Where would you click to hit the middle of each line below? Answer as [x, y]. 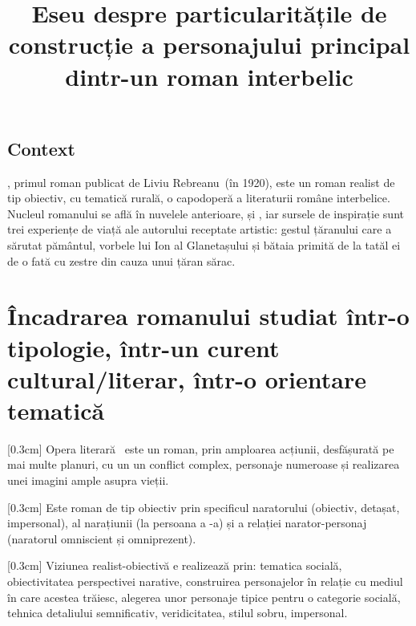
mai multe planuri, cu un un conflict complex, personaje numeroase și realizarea [204, 464]
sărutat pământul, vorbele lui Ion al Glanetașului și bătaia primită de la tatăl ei [204, 244]
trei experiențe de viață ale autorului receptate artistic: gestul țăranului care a [200, 229]
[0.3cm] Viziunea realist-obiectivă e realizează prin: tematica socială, [175, 565]
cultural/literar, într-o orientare [187, 378]
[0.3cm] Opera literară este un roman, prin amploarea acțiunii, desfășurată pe [201, 448]
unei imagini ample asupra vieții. [88, 480]
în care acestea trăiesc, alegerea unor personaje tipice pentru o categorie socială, [204, 597]
